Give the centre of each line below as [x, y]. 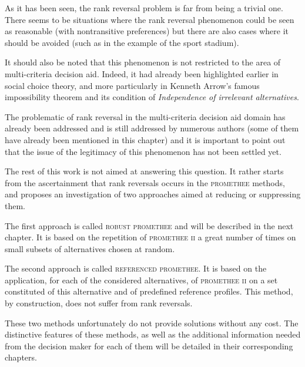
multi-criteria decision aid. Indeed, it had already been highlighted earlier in [142, 73]
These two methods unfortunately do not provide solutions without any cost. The [152, 323]
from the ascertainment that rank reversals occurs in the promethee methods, [145, 182]
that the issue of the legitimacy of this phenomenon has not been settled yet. [143, 151]
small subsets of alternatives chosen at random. [90, 248]
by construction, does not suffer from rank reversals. [99, 303]
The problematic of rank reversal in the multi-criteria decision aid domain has [145, 116]
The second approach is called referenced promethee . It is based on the [136, 268]
